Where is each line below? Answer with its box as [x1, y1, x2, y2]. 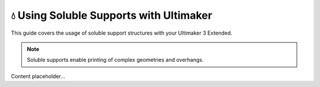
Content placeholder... [11, 72, 65, 79]
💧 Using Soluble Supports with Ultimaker [11, 9, 213, 22]
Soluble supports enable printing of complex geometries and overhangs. [27, 56, 204, 63]
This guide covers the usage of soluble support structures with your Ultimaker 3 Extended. [11, 29, 232, 36]
